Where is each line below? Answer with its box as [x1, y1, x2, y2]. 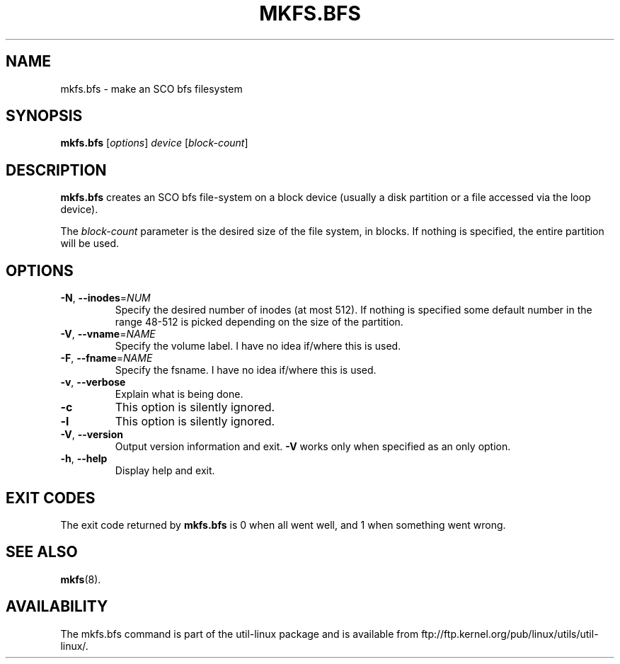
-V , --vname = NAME [60, 328, 156, 340]
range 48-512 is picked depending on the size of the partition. [115, 316, 403, 328]
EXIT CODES [6, 488, 96, 507]
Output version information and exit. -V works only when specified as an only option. [115, 440, 511, 453]
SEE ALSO [6, 543, 78, 561]
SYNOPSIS [6, 107, 83, 125]
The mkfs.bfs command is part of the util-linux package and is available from [60, 627, 419, 640]
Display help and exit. [115, 464, 215, 477]
